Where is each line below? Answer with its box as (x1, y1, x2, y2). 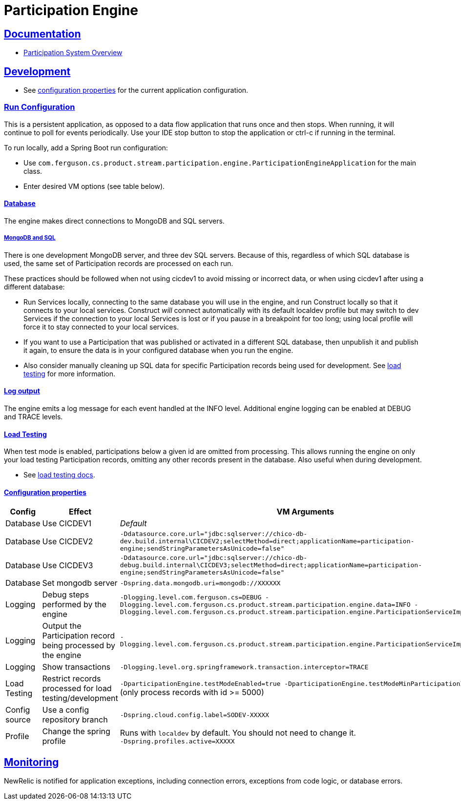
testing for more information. (23, 369, 116, 378)
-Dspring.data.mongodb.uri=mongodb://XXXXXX (120, 579, 281, 587)
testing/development (42, 693, 118, 703)
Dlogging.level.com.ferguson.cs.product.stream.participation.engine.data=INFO (120, 600, 411, 608)
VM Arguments (276, 507, 335, 517)
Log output (4, 387, 40, 395)
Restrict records (42, 674, 101, 684)
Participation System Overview (23, 48, 123, 57)
